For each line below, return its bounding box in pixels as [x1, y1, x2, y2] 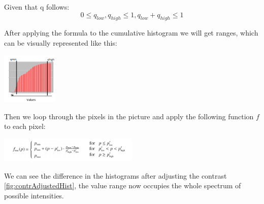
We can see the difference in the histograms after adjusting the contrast [4, 170, 227, 181]
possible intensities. [4, 190, 64, 200]
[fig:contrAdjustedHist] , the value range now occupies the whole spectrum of [4, 180, 241, 191]
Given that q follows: [4, 2, 70, 12]
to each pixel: [4, 121, 46, 131]
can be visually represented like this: [4, 37, 117, 48]
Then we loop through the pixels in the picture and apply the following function [4, 111, 254, 121]
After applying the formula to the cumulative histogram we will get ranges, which [4, 27, 258, 38]
